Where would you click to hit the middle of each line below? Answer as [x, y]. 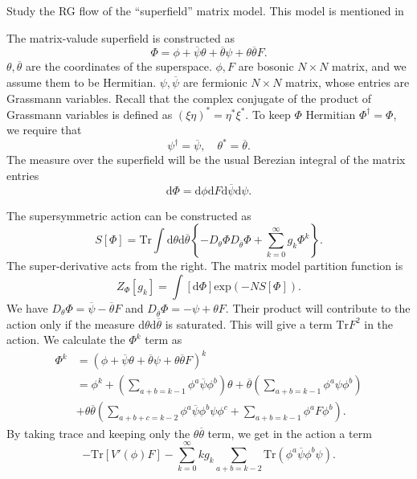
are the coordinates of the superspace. [119, 66]
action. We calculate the [66, 340]
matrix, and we [369, 66]
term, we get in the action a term [290, 433]
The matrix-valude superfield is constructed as [121, 37]
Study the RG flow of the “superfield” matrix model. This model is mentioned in [205, 10]
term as [164, 340]
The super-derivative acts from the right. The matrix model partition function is [205, 266]
